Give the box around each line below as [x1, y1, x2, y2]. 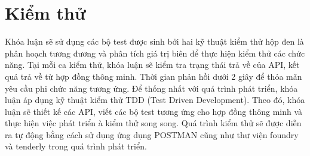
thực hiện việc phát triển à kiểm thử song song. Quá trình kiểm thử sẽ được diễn [5, 117, 302, 129]
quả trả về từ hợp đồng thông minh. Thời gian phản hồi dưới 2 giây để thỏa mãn [5, 70, 302, 82]
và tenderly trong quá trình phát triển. [5, 140, 147, 152]
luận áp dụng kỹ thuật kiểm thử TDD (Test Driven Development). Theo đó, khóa [5, 93, 305, 106]
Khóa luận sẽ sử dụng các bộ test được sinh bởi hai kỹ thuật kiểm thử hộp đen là [5, 35, 304, 48]
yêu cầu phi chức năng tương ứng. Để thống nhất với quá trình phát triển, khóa [5, 82, 298, 94]
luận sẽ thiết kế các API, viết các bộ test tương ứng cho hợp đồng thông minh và [5, 105, 303, 117]
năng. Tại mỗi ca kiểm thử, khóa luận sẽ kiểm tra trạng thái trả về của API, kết [5, 58, 300, 71]
